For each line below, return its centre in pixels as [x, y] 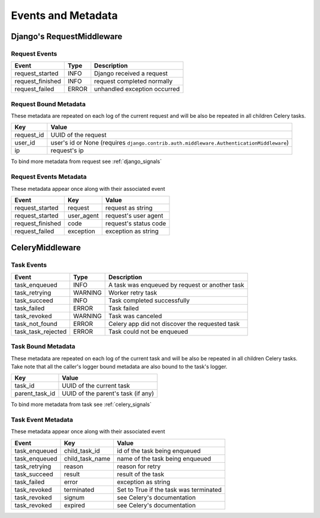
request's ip [67, 151]
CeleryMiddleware [46, 248]
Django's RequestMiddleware [67, 36]
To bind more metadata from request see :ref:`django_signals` [87, 162]
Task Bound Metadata [43, 347]
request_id [29, 135]
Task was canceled [135, 316]
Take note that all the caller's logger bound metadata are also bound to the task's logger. [119, 366]
